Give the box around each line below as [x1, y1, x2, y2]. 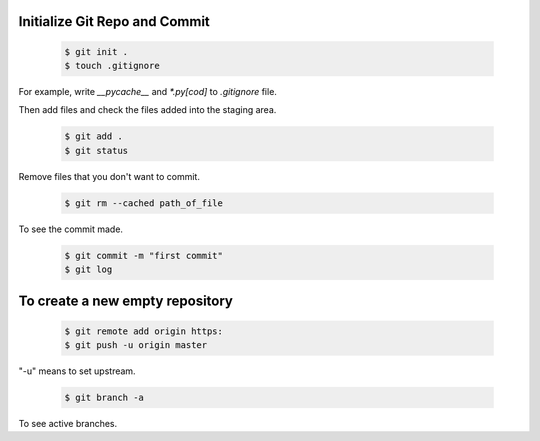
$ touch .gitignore [64, 60, 160, 71]
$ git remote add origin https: [64, 325, 224, 337]
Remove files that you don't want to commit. [18, 170, 200, 182]
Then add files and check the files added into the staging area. [18, 104, 277, 116]
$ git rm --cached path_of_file [64, 197, 224, 209]
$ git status [64, 145, 129, 156]
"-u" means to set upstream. [18, 365, 136, 377]
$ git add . [64, 131, 124, 142]
